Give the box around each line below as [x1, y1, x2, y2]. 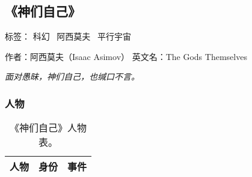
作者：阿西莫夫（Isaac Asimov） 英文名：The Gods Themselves [5, 50, 247, 62]
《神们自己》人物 [10, 121, 87, 135]
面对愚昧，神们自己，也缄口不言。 [5, 70, 140, 83]
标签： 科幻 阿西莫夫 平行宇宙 [5, 30, 131, 43]
